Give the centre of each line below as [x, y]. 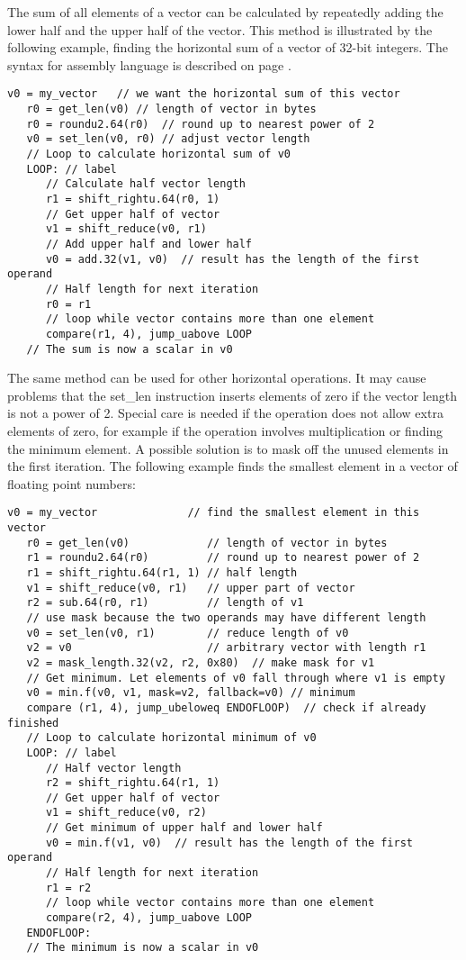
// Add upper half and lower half [149, 244]
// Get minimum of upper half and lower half [184, 828]
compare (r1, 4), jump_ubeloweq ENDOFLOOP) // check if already [226, 707]
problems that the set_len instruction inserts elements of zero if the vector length [232, 395]
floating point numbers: [72, 483]
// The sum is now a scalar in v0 [130, 349]
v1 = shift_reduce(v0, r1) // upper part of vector [191, 588]
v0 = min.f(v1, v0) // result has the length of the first [229, 842]
